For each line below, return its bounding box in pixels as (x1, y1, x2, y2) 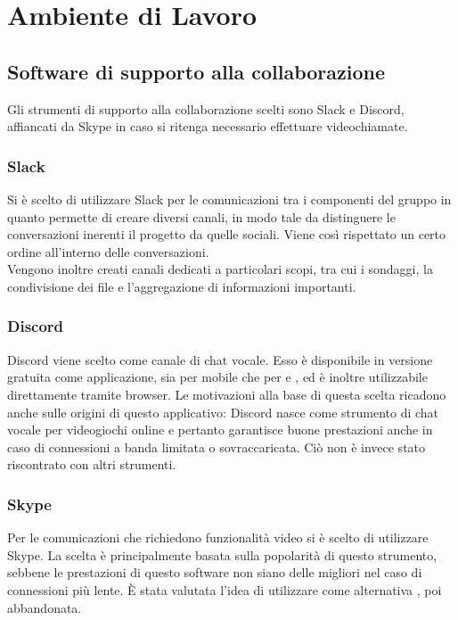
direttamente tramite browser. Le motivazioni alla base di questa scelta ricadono (7, 384, 446, 403)
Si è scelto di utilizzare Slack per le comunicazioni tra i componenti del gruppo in (7, 189, 452, 208)
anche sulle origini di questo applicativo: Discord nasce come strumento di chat (7, 402, 439, 421)
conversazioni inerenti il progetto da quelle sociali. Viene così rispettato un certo (7, 225, 446, 244)
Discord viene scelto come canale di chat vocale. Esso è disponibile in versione (7, 350, 433, 368)
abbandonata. (7, 598, 82, 616)
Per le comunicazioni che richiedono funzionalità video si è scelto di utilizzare (7, 528, 429, 547)
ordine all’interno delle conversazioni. (7, 242, 209, 260)
